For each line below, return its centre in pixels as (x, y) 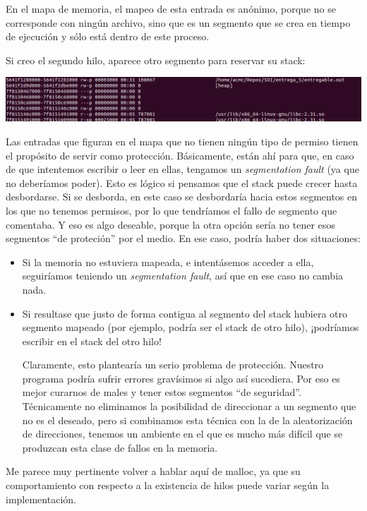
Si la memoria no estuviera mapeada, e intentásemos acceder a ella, (168, 261)
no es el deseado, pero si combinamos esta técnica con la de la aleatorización (187, 420)
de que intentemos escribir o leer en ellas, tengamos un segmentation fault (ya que (182, 169)
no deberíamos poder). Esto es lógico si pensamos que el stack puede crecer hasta (182, 182)
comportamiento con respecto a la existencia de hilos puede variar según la (168, 485)
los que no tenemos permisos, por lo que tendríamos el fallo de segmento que (172, 210)
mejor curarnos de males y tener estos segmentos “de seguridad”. (162, 392)
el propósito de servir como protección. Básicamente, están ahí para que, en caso (180, 155)
